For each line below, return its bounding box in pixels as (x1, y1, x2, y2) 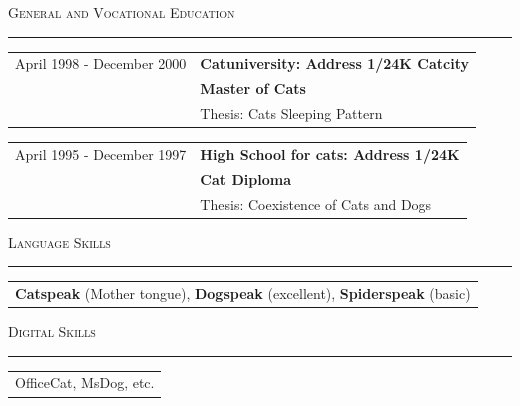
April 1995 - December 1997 (15, 143, 187, 164)
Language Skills (8, 231, 111, 252)
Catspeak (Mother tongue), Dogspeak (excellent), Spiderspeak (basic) (15, 283, 471, 303)
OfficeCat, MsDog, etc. (15, 372, 155, 393)
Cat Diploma (200, 168, 291, 189)
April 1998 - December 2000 (15, 53, 187, 74)
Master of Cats (200, 78, 306, 99)
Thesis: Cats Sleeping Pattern (200, 103, 383, 124)
